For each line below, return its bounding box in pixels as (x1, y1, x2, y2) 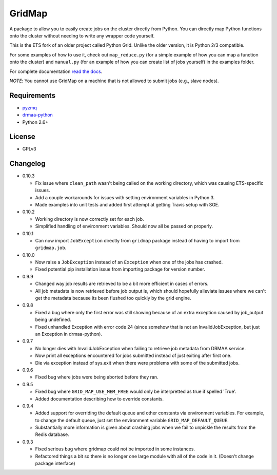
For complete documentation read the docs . (9, 68, 103, 74)
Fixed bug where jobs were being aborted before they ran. (35, 374, 159, 380)
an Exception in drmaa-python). (35, 331, 103, 337)
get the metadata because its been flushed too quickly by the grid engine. (35, 295, 192, 301)
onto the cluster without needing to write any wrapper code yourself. (9, 32, 155, 39)
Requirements (9, 91, 56, 100)
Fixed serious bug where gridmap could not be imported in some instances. (35, 446, 195, 452)
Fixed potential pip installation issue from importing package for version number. (35, 266, 205, 272)
